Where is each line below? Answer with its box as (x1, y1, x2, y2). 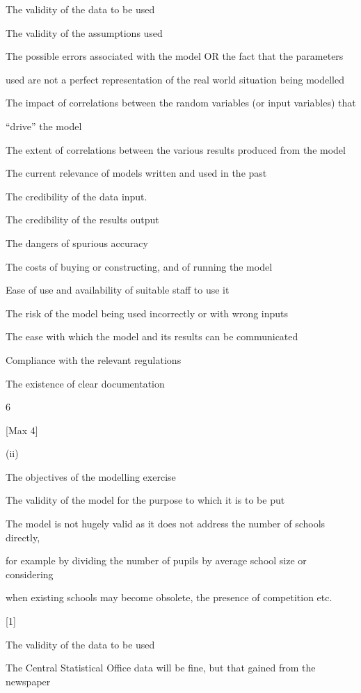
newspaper (6, 674, 51, 688)
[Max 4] (6, 422, 38, 437)
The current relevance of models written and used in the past (6, 166, 267, 180)
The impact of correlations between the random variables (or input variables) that (6, 95, 356, 110)
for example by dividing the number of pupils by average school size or (6, 553, 307, 568)
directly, (6, 529, 40, 544)
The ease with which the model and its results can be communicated (6, 329, 298, 344)
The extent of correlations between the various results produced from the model (6, 142, 346, 157)
